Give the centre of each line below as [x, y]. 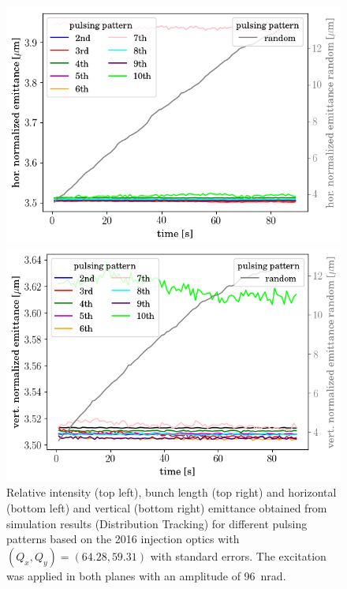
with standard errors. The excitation [238, 555]
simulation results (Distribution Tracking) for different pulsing [157, 523]
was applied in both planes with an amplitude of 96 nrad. [146, 575]
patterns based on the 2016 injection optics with [123, 539]
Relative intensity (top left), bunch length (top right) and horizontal [172, 492]
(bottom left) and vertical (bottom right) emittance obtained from [167, 507]
